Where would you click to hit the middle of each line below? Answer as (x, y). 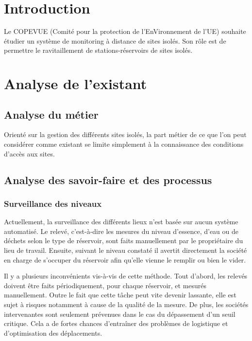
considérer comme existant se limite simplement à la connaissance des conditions (124, 144)
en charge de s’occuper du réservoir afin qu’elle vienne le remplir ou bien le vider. (125, 259)
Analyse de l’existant (76, 84)
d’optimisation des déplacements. (53, 333)
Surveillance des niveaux (53, 203)
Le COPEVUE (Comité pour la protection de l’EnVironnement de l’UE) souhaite (125, 31)
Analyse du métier (51, 114)
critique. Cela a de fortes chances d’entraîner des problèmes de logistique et (116, 323)
